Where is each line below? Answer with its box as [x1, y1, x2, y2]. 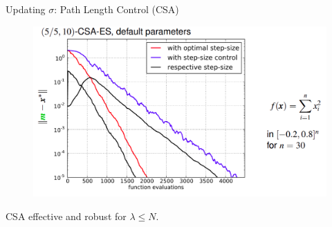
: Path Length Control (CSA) [54, 2, 179, 16]
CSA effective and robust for [6, 208, 127, 223]
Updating [6, 2, 46, 16]
